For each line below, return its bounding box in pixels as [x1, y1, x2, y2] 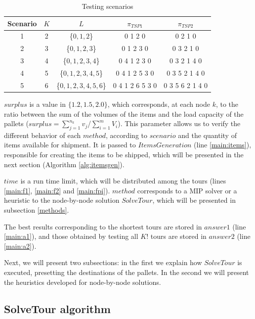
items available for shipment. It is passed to [4, 139, 136, 150]
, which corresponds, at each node [107, 98, 210, 109]
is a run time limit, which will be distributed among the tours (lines [20, 176, 226, 186]
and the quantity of [178, 130, 237, 140]
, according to [105, 130, 148, 140]
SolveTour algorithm [4, 301, 111, 316]
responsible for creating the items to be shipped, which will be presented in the [4, 149, 244, 160]
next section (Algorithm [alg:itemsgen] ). [4, 159, 125, 169]
